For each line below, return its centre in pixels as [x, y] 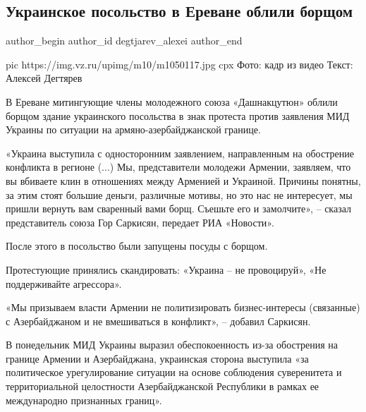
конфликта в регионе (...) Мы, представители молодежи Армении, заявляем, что [178, 167]
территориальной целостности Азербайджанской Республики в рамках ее [163, 386]
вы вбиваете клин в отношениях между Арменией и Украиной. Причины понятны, [183, 180]
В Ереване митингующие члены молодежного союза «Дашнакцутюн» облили [172, 101]
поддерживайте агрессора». [64, 283]
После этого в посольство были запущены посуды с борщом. [137, 246]
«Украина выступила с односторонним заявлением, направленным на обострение [180, 153]
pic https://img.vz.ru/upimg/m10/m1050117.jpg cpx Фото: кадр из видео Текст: [179, 64]
